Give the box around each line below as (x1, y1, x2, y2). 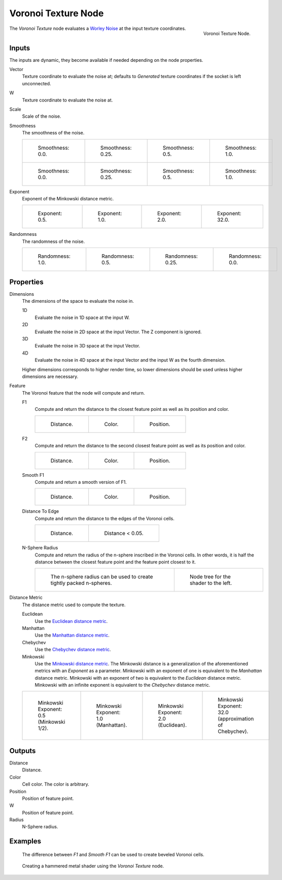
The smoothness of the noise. (22, 130, 85, 136)
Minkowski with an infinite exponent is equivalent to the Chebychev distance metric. (34, 682, 210, 688)
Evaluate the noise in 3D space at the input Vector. (34, 343, 140, 349)
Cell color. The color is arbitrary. (22, 781, 89, 787)
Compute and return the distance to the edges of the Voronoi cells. (34, 515, 175, 521)
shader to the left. (189, 580, 232, 587)
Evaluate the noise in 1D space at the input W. (34, 314, 130, 321)
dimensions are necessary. (22, 373, 79, 379)
